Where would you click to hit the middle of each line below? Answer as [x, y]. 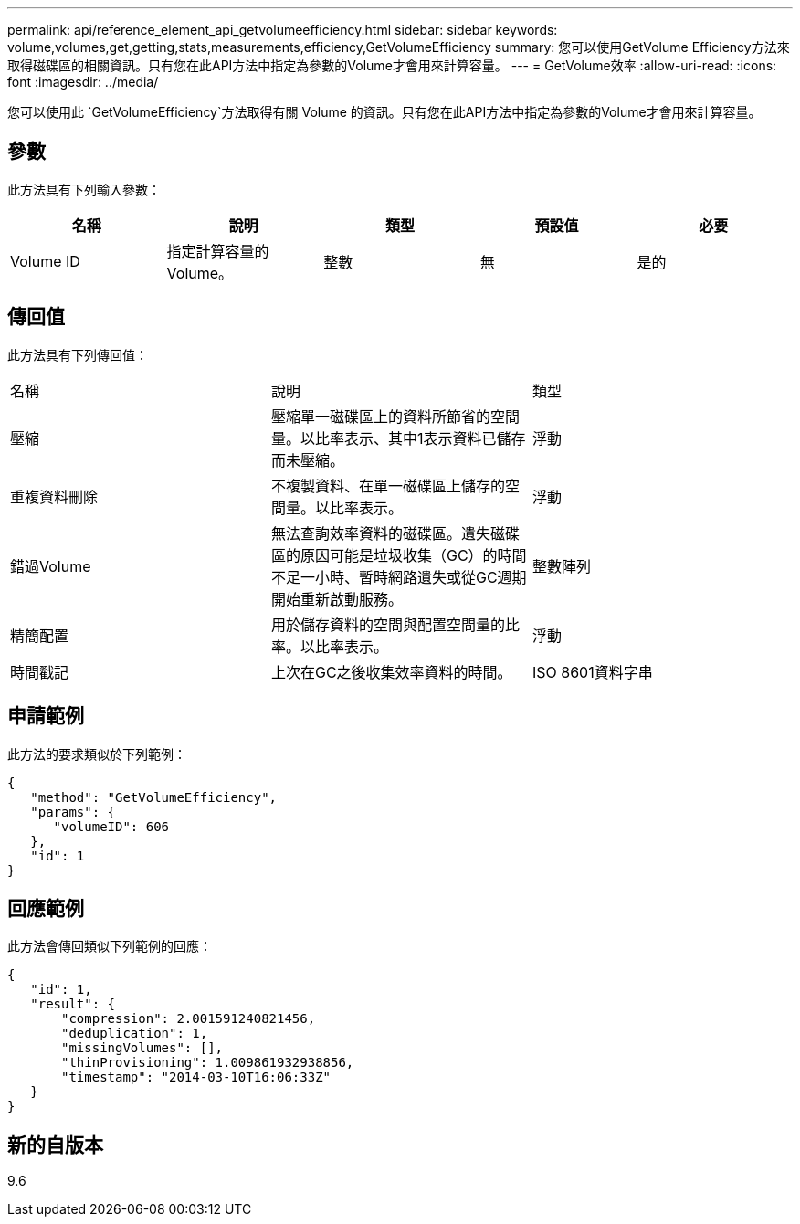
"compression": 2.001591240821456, [189, 1019]
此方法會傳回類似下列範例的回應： [110, 946]
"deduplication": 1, [135, 1034]
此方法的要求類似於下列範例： [97, 754]
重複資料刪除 [54, 496]
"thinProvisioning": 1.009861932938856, [208, 1063]
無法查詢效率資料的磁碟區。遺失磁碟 [395, 533]
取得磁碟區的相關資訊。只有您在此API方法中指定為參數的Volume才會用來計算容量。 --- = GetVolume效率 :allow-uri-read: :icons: [392, 65]
